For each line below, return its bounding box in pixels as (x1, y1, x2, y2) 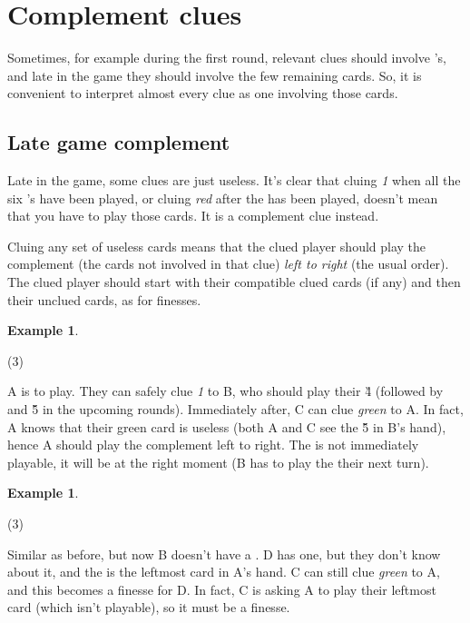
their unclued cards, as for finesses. (7, 290, 201, 309)
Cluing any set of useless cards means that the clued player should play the (7, 236, 426, 255)
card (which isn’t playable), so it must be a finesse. (7, 598, 290, 617)
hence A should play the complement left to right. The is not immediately (7, 435, 419, 454)
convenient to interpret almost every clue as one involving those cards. (7, 84, 398, 103)
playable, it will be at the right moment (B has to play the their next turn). (7, 452, 429, 471)
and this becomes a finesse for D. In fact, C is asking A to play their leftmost (7, 579, 436, 598)
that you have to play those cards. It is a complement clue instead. (7, 206, 379, 225)
